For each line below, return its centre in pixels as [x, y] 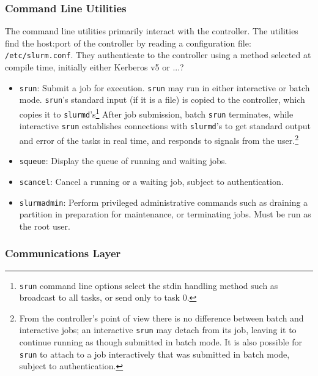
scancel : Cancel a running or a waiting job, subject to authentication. [151, 181]
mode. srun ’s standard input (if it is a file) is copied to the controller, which [162, 100]
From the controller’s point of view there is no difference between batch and [161, 318]
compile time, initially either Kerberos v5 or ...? [94, 67]
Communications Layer [63, 253]
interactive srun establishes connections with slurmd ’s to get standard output [165, 126]
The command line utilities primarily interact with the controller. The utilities [152, 31]
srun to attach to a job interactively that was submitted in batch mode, [154, 354]
